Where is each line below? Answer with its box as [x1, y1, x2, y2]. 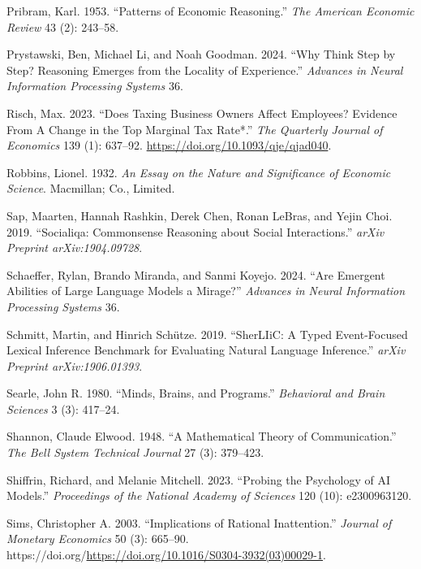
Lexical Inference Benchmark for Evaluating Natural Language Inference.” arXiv [6, 341, 406, 358]
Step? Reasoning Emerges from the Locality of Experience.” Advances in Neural [6, 61, 403, 78]
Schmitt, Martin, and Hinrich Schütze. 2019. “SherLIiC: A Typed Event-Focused [6, 325, 408, 342]
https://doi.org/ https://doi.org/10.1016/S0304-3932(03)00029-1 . [6, 546, 326, 563]
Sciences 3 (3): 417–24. [6, 400, 120, 417]
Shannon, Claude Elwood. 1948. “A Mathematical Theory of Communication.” [6, 428, 397, 445]
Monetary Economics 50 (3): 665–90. [6, 530, 189, 547]
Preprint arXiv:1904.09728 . [6, 239, 143, 256]
